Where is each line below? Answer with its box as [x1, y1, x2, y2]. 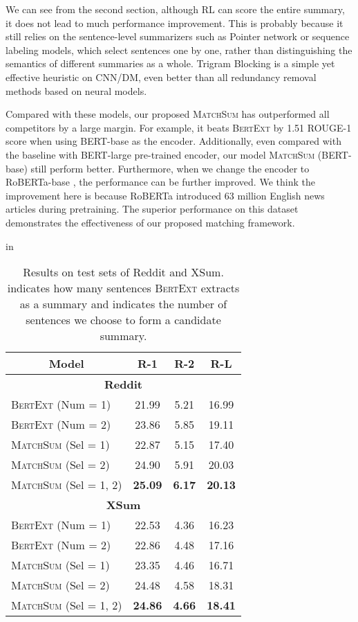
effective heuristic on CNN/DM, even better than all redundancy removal [6, 69, 317, 84]
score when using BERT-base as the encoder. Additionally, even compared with [6, 134, 341, 148]
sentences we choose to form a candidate [26, 312, 221, 328]
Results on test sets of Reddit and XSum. [23, 264, 224, 281]
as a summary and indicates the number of [19, 296, 227, 312]
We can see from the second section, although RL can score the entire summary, [6, 2, 345, 16]
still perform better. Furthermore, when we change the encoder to [30, 161, 310, 175]
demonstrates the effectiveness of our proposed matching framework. [6, 215, 295, 229]
